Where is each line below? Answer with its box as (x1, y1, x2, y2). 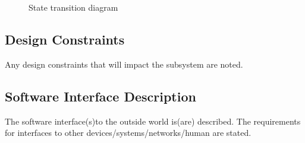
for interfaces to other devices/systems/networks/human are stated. (5, 126, 251, 139)
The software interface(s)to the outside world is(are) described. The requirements (5, 115, 301, 127)
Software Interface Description (5, 87, 196, 105)
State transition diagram (29, 1, 118, 13)
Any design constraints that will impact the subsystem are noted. (5, 58, 243, 70)
